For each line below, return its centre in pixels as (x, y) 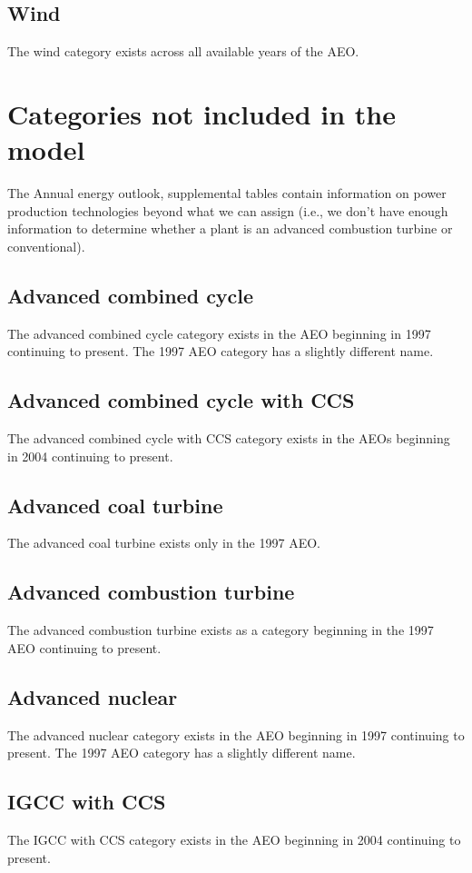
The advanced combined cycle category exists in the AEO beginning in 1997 (219, 333)
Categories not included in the (202, 113)
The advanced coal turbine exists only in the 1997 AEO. (164, 543)
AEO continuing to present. (84, 647)
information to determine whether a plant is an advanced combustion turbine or (230, 228)
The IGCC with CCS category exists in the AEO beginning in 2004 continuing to (234, 840)
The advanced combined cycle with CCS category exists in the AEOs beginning (229, 438)
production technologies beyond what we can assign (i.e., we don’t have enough (228, 210)
